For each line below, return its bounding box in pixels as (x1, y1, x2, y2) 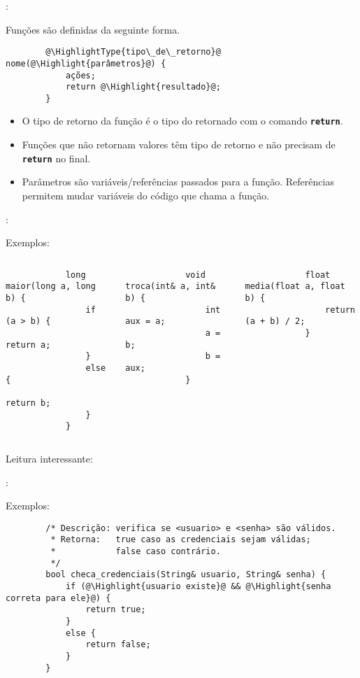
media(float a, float (245, 281, 345, 292)
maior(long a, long (6, 281, 96, 292)
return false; (85, 640, 151, 650)
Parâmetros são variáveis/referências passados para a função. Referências (22, 174, 334, 189)
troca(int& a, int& (125, 281, 216, 292)
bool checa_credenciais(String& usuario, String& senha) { (45, 570, 326, 580)
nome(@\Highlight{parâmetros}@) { (6, 58, 166, 69)
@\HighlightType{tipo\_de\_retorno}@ (45, 47, 221, 57)
